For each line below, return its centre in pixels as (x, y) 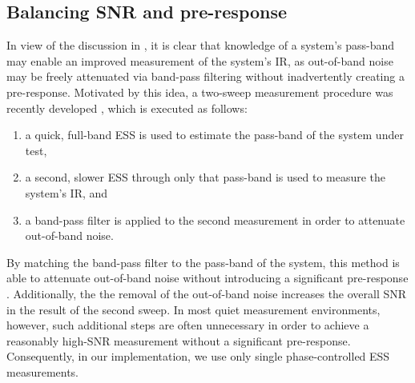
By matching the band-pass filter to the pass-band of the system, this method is (203, 262)
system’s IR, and (66, 192)
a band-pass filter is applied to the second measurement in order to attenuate (215, 219)
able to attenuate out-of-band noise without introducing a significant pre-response (207, 278)
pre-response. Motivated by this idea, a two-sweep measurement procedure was (200, 92)
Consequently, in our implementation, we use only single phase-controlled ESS (198, 356)
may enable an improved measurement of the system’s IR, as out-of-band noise (200, 60)
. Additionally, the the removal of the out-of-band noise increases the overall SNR (207, 293)
